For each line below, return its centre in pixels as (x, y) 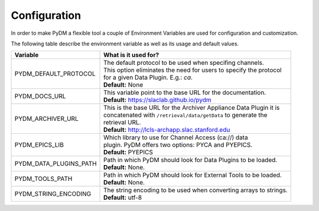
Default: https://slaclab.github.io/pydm (158, 100)
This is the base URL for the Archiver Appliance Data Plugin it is (192, 108)
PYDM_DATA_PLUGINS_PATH (56, 164)
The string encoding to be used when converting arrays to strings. (196, 190)
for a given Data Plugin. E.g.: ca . (148, 78)
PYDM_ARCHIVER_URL (47, 119)
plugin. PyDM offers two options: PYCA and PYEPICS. (178, 145)
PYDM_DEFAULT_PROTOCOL (55, 74)
